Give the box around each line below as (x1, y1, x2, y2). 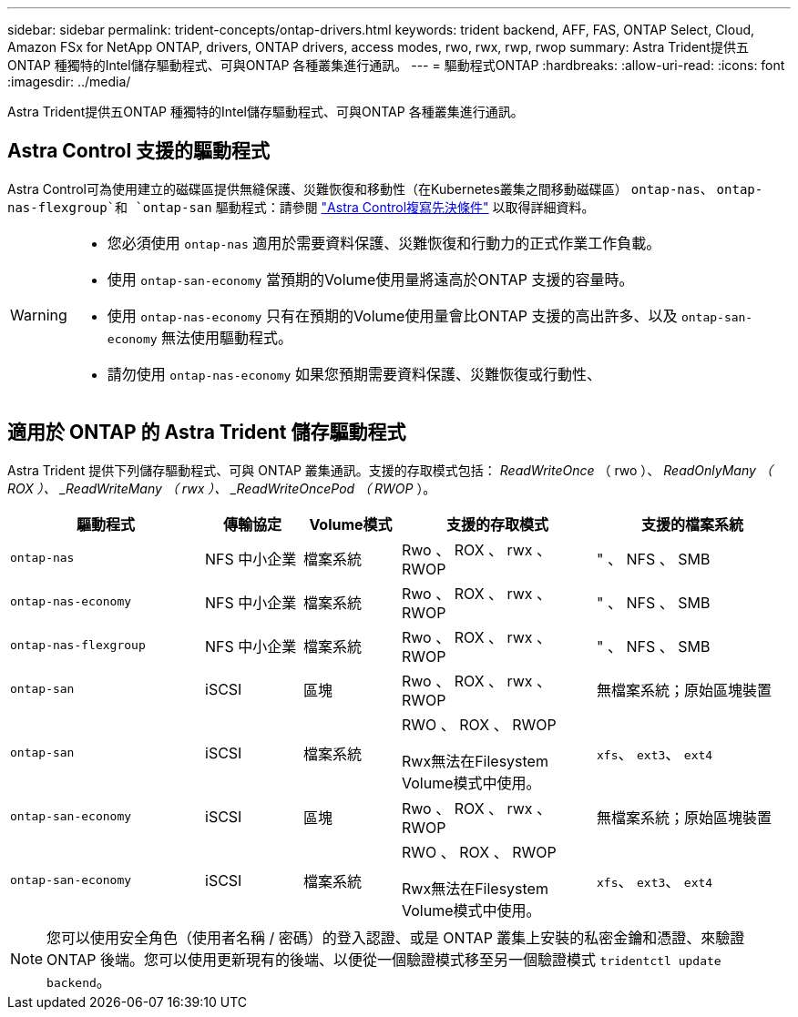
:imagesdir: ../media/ (7, 74, 131, 89)
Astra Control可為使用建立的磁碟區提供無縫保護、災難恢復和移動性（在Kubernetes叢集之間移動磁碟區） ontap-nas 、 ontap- (7, 180, 763, 197)
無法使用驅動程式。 (161, 328, 293, 347)
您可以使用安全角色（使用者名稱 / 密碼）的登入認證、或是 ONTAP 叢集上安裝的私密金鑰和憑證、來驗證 (46, 928, 745, 947)
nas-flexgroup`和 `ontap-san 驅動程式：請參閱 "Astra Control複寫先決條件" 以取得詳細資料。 (7, 198, 595, 215)
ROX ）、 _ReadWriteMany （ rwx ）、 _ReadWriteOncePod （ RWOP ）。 (7, 480, 436, 496)
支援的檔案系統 (640, 514, 743, 534)
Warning (10, 305, 67, 324)
